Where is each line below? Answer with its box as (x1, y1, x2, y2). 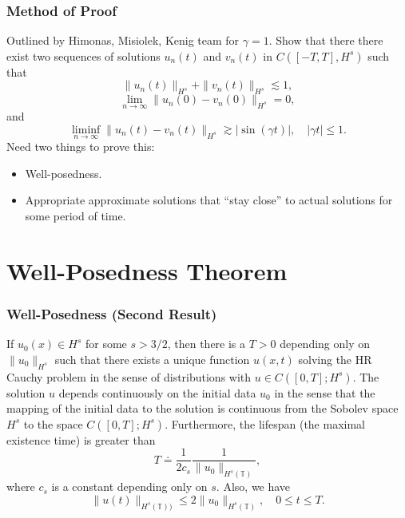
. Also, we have (216, 478, 291, 495)
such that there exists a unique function (54, 350, 250, 367)
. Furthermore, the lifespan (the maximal (165, 415, 365, 432)
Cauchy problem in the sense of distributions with (6, 368, 252, 385)
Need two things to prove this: (6, 138, 155, 155)
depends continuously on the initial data (58, 384, 256, 401)
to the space (23, 415, 83, 432)
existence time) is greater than (6, 431, 156, 448)
